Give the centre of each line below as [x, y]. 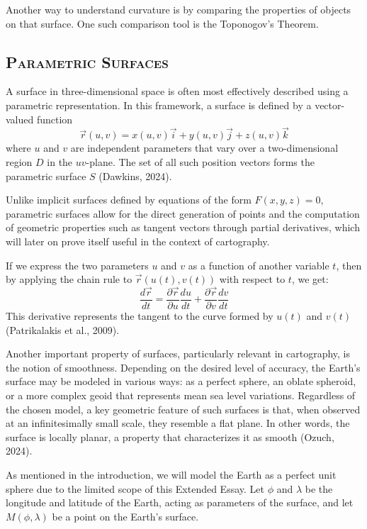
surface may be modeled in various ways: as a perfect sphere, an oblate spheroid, [181, 381]
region [19, 161]
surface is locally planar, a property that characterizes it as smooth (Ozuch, [170, 436]
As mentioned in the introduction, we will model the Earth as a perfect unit [171, 474]
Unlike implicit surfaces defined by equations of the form [129, 200]
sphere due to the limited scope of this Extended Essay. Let [135, 488]
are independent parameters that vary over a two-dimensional [204, 148]
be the [319, 488]
